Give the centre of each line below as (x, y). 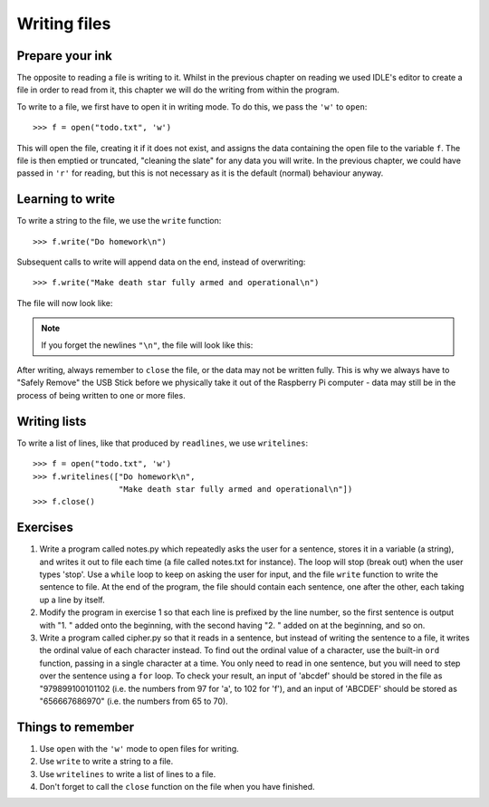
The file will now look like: (65, 303)
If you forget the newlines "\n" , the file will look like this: (147, 345)
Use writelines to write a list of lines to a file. (128, 773)
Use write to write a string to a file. (106, 762)
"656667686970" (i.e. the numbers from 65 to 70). (134, 701)
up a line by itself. (72, 600)
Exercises (45, 528)
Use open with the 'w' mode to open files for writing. (139, 748)
